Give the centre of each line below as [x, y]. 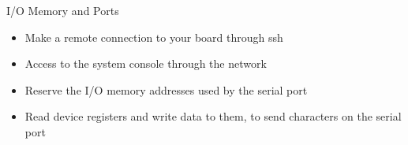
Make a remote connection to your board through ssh [154, 37]
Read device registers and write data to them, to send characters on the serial [213, 116]
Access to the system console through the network [146, 63]
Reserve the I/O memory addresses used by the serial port [166, 89]
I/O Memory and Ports [63, 10]
